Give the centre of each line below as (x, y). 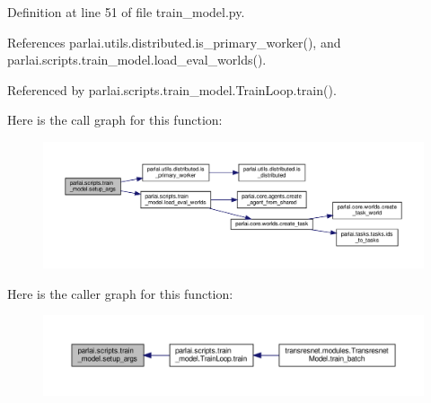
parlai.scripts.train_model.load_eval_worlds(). (137, 60)
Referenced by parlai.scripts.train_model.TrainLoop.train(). (172, 89)
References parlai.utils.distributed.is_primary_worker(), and (174, 42)
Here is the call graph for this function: (115, 120)
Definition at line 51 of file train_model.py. (126, 12)
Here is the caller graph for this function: (120, 293)
